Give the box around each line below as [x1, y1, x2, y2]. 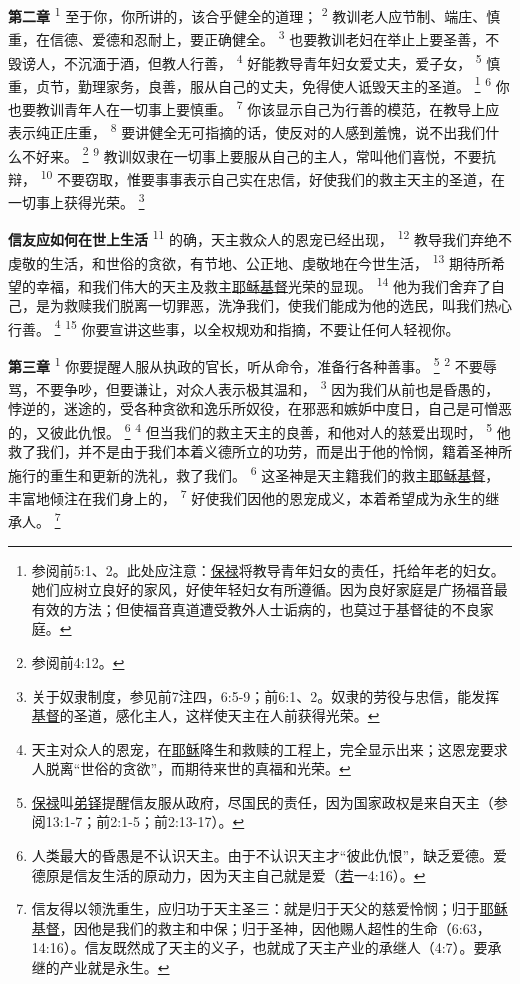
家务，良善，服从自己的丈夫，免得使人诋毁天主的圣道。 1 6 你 [105, 72, 510, 96]
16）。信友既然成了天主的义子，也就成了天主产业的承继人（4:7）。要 [49, 937, 488, 958]
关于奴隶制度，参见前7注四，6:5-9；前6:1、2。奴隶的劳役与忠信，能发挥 [31, 685, 500, 706]
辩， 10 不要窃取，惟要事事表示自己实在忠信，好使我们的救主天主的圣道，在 [8, 165, 506, 189]
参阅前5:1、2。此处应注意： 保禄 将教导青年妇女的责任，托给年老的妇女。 [31, 559, 505, 580]
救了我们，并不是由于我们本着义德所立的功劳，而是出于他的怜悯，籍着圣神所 [8, 441, 512, 462]
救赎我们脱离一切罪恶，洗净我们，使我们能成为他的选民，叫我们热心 [63, 295, 512, 315]
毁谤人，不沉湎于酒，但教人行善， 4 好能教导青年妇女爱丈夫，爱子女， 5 [8, 49, 482, 73]
